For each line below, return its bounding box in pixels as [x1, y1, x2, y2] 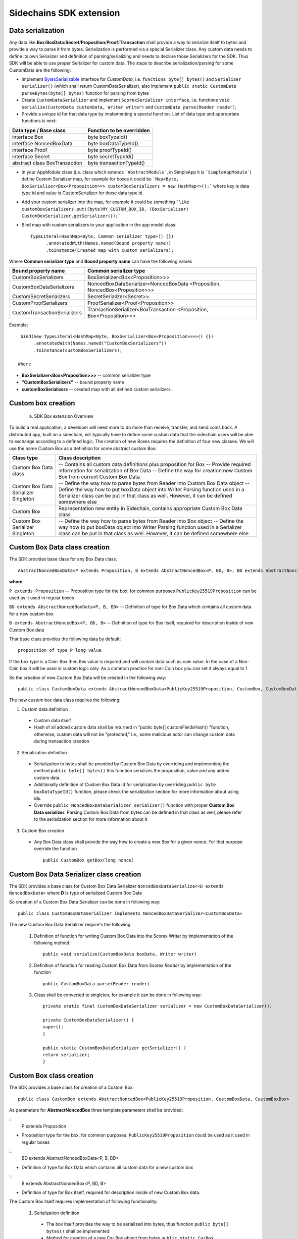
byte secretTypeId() [87, 153, 134, 160]
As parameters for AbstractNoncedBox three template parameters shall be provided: [9, 1107, 183, 1113]
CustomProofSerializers [12, 300, 68, 307]
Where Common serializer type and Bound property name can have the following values [9, 258, 193, 265]
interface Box [12, 133, 44, 140]
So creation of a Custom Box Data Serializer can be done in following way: [9, 899, 161, 905]
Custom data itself [34, 718, 71, 724]
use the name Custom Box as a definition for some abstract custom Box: [9, 445, 157, 451]
